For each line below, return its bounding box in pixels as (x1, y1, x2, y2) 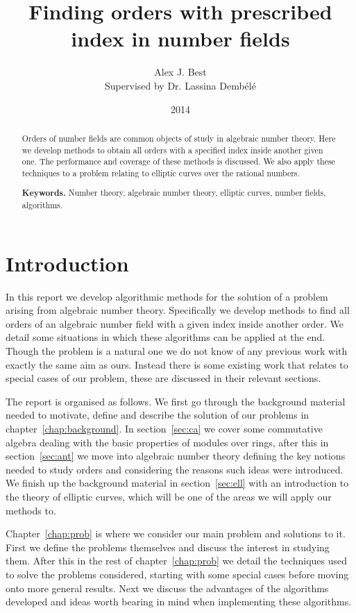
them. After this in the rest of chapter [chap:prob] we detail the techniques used (6, 553, 348, 568)
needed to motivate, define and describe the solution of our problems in (6, 408, 310, 422)
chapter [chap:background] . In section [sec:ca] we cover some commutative (6, 421, 323, 435)
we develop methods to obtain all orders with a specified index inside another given (22, 144, 323, 156)
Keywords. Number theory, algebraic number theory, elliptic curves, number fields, (22, 187, 326, 199)
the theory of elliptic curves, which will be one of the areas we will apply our (6, 489, 332, 503)
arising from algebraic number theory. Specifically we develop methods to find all (6, 303, 350, 317)
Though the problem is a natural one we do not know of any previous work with (6, 344, 348, 358)
